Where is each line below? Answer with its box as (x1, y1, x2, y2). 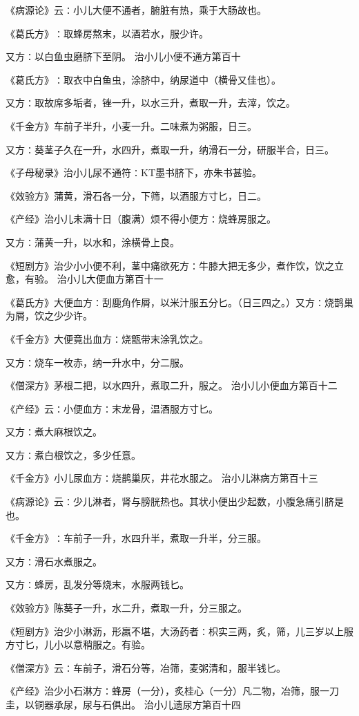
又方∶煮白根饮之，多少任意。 (6, 447, 141, 462)
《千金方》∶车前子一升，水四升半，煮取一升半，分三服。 (6, 531, 266, 545)
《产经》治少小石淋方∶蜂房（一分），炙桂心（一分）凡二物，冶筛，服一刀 (6, 684, 339, 698)
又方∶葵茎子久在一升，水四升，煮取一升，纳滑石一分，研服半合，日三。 (6, 142, 334, 156)
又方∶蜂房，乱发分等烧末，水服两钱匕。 (6, 577, 189, 592)
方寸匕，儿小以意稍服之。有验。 (6, 637, 151, 652)
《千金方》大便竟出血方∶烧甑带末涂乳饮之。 (6, 331, 208, 346)
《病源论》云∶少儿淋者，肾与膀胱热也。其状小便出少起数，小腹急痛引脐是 (6, 494, 344, 509)
